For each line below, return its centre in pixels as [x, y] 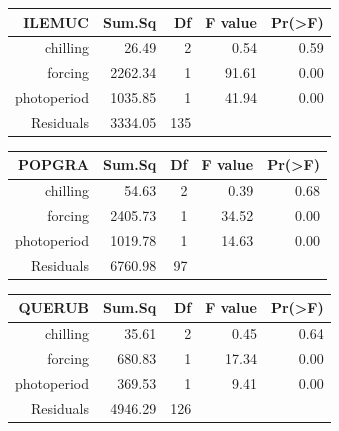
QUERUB [53, 307]
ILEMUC [56, 21]
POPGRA [53, 164]
